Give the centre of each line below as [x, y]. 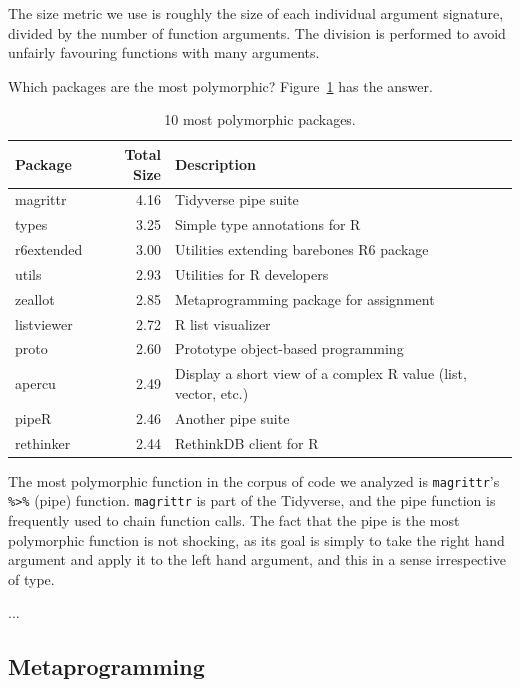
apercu [35, 383]
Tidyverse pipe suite [236, 199]
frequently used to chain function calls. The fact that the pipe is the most [234, 520]
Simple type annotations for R [267, 224]
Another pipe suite [232, 417]
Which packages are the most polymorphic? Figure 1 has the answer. [220, 85]
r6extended [49, 249]
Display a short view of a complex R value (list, [320, 373]
